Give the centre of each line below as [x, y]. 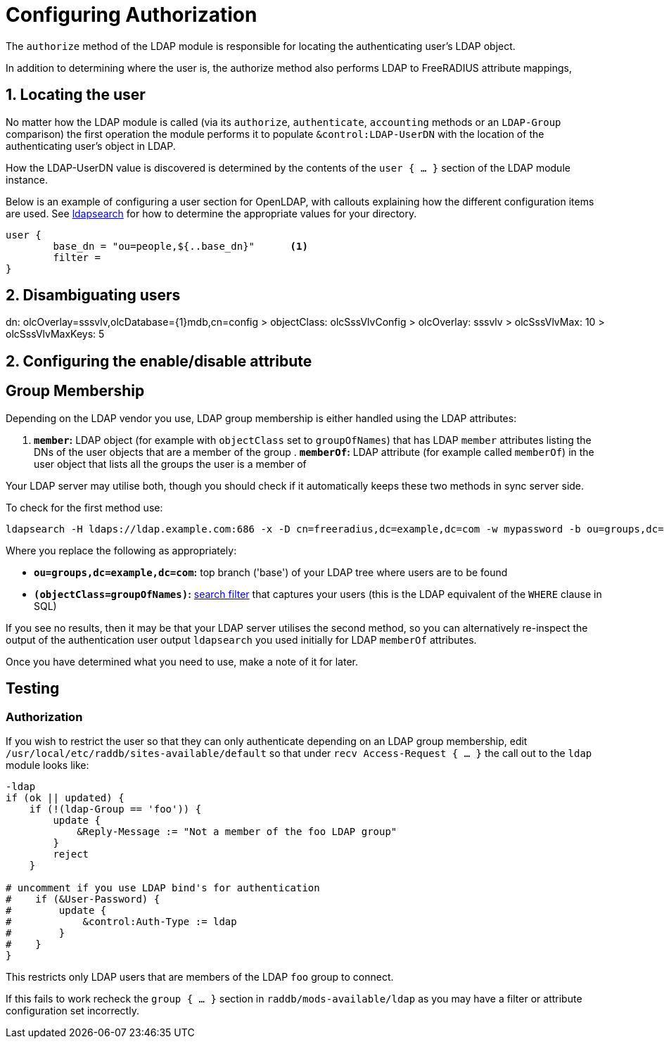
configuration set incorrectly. [72, 1010]
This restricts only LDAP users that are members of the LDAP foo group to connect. [200, 976]
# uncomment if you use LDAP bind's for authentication [163, 887]
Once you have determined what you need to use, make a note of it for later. [182, 661]
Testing [33, 689]
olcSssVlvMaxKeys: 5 [55, 334]
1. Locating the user [76, 95]
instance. [27, 179]
